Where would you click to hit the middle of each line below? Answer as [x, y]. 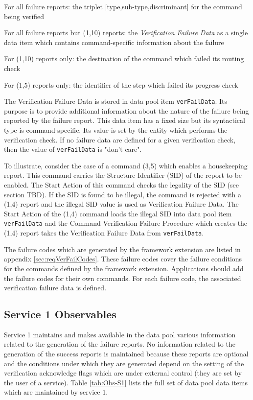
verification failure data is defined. [55, 288]
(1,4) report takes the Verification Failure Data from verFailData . [104, 233]
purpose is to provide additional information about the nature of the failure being [126, 110]
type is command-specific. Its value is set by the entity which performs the [116, 130]
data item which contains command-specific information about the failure [114, 42]
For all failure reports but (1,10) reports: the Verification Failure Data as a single [126, 33]
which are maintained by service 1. [56, 392]
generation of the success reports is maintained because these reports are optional [126, 354]
